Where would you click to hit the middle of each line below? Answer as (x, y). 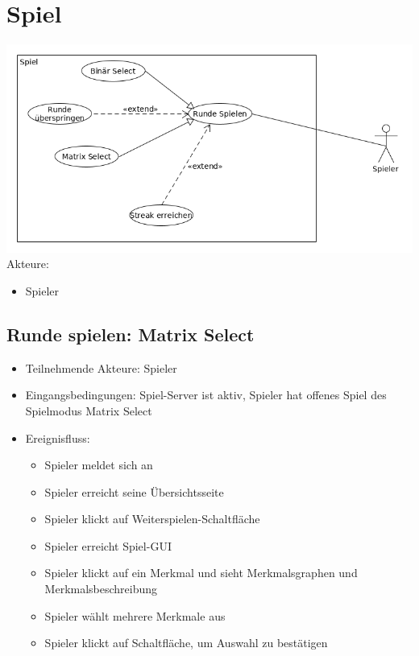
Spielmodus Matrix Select (89, 410)
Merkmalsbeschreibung (101, 589)
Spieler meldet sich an (99, 465)
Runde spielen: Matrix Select (131, 334)
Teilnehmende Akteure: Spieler (101, 367)
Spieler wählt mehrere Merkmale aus (135, 615)
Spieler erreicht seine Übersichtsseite (134, 491)
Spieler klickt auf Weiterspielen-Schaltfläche (152, 519)
